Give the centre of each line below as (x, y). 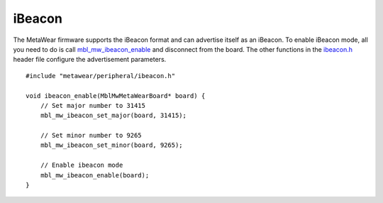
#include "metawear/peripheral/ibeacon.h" (101, 76)
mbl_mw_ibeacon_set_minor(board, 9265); (112, 145)
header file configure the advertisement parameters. (90, 60)
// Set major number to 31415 (93, 105)
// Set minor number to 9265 (91, 136)
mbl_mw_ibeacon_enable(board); (95, 175)
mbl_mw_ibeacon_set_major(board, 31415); (113, 116)
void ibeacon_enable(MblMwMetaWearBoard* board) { (116, 95)
